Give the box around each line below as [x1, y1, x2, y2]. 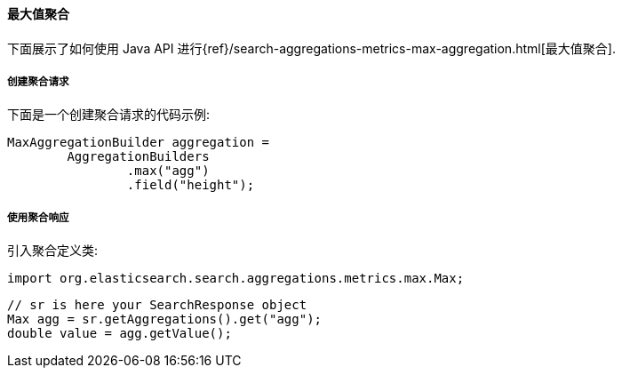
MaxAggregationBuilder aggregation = [7, 135, 270, 150]
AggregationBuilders [67, 149, 210, 164]
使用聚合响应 [7, 211, 69, 224]
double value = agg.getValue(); [7, 326, 232, 341]
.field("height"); [126, 178, 255, 193]
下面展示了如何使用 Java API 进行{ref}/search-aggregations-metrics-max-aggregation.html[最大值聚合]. [7, 40, 616, 56]
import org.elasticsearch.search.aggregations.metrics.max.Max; [7, 271, 465, 286]
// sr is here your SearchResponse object [7, 298, 307, 313]
